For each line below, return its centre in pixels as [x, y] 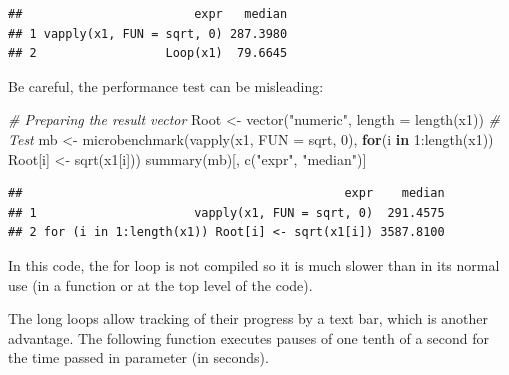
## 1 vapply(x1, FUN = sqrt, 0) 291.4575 [226, 212]
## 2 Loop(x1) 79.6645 [148, 53]
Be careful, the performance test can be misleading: [166, 85]
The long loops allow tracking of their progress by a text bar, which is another [248, 318]
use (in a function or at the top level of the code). [160, 284]
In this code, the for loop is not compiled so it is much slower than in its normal [254, 264]
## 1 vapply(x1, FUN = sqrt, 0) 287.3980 [148, 33]
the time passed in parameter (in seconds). [138, 357]
